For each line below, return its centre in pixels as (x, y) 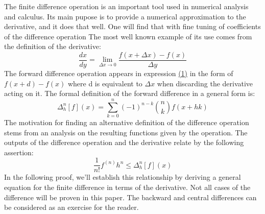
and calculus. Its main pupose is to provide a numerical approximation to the (125, 16)
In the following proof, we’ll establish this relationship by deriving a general (123, 177)
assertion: (19, 152)
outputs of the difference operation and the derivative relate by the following (124, 142)
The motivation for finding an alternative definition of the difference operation (127, 122)
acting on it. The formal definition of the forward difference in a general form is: (130, 93)
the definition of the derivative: (53, 46)
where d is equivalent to (105, 83)
